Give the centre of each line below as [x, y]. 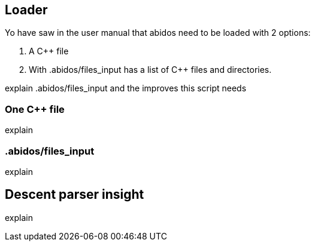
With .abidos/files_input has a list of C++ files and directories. [150, 70]
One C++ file [35, 109]
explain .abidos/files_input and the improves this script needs [126, 88]
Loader [26, 10]
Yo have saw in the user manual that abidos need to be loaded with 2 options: [158, 33]
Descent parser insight [75, 195]
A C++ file [49, 51]
